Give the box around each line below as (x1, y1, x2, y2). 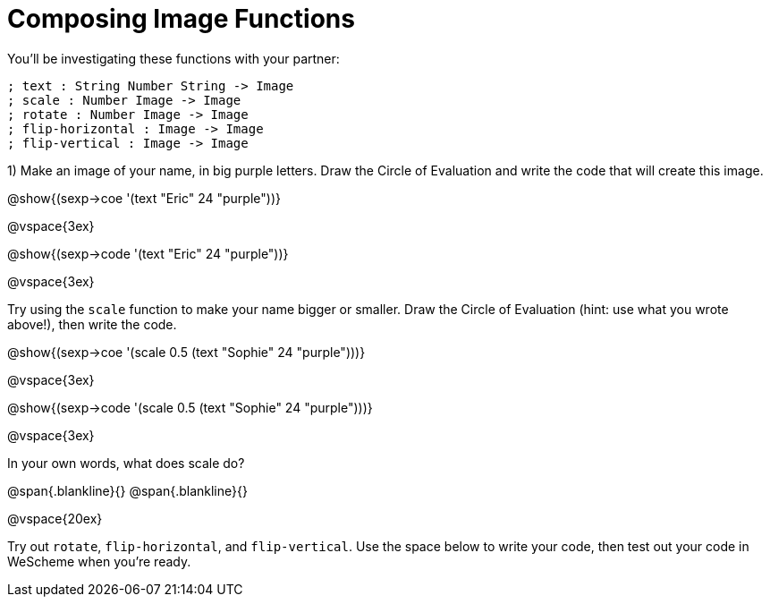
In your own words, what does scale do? (7, 455, 245, 471)
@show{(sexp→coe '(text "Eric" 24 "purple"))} (7, 190, 281, 206)
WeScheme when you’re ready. (7, 553, 191, 569)
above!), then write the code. (7, 316, 177, 332)
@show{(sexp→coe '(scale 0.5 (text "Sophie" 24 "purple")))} (7, 344, 366, 360)
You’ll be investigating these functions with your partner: (7, 50, 340, 66)
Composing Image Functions (7, 4, 355, 34)
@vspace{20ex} (7, 510, 103, 526)
